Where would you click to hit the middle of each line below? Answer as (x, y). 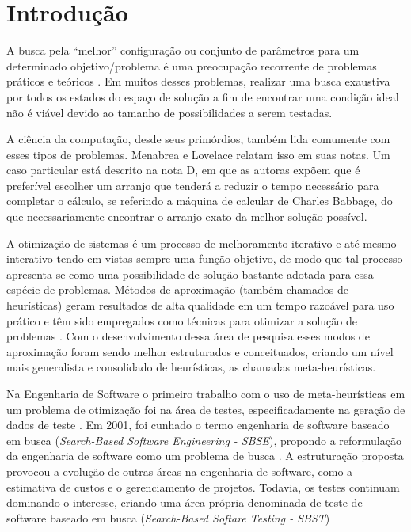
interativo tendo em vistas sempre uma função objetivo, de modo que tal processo (205, 258)
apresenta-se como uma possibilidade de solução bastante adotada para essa (190, 274)
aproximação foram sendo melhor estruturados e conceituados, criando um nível (200, 351)
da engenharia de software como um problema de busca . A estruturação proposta (205, 456)
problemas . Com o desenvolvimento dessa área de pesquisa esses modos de (188, 336)
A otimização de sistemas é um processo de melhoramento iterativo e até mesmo (202, 243)
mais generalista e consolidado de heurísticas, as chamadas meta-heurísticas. (191, 367)
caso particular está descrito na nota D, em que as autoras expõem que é (183, 170)
